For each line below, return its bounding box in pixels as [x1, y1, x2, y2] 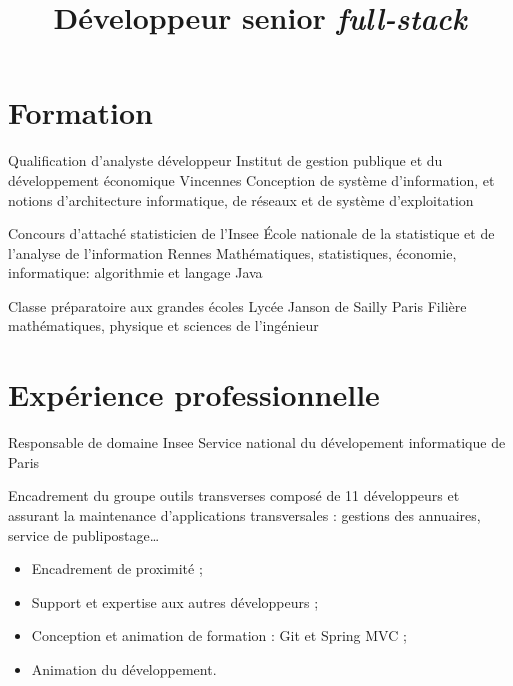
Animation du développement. [31, 658, 217, 679]
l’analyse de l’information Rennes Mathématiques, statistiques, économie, [8, 242, 457, 263]
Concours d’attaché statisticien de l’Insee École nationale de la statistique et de [8, 223, 495, 244]
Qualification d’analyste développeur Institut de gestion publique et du [8, 150, 443, 171]
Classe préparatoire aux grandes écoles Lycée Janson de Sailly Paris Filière [8, 295, 467, 316]
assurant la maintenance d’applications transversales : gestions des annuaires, [8, 504, 481, 525]
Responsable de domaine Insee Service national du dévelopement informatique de [8, 432, 506, 453]
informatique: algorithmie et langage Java [8, 262, 263, 283]
